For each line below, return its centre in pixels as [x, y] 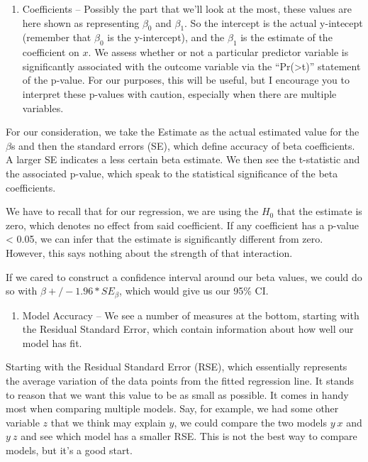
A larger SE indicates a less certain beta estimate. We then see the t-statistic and [183, 159]
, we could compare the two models [250, 422]
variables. [43, 108]
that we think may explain [108, 422]
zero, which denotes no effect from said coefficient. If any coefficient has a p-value [182, 225]
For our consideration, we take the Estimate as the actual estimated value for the [183, 132]
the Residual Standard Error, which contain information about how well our [188, 329]
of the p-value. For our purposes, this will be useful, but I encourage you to [186, 80]
